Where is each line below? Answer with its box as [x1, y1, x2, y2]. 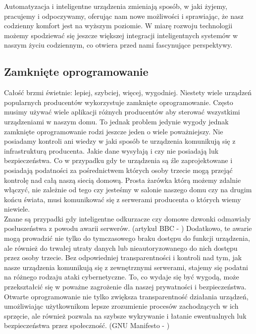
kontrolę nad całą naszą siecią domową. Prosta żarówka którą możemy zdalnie [4, 174, 241, 185]
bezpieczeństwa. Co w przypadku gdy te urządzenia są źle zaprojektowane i [4, 155, 233, 166]
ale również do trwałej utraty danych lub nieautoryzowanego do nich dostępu [4, 242, 238, 253]
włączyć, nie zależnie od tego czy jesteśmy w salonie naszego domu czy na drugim [4, 184, 252, 195]
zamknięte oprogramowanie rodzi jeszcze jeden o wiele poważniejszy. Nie [4, 126, 223, 136]
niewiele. [4, 204, 30, 214]
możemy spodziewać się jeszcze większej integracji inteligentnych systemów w [4, 30, 238, 40]
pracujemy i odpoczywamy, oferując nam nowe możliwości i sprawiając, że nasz [4, 10, 244, 21]
